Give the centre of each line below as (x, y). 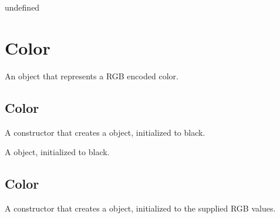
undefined (22, 7)
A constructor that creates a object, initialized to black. (105, 132)
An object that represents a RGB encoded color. (92, 76)
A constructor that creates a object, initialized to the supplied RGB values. (140, 208)
